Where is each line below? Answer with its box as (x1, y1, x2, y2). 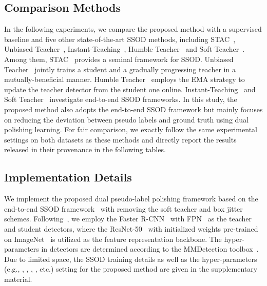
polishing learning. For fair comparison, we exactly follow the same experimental (4, 124, 257, 135)
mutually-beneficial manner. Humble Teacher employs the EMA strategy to (4, 74, 245, 85)
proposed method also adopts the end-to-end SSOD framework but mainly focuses (4, 104, 263, 114)
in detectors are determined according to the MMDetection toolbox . (41, 243, 259, 254)
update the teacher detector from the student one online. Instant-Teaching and (4, 84, 256, 94)
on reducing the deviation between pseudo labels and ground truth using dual (4, 114, 249, 125)
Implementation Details (4, 169, 132, 185)
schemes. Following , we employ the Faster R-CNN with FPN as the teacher (4, 213, 252, 224)
